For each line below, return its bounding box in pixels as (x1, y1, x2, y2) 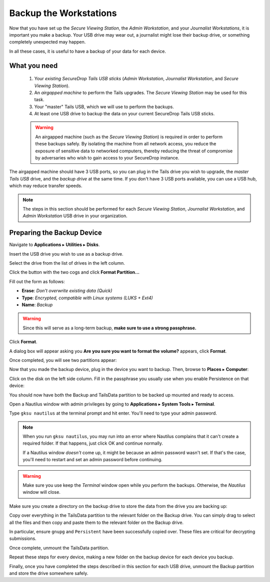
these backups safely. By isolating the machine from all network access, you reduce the (35, 141, 216, 147)
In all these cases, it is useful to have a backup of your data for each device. (9, 48, 166, 54)
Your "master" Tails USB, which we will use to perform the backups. (34, 103, 174, 110)
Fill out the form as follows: (9, 278, 65, 284)
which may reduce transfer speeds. (9, 183, 82, 189)
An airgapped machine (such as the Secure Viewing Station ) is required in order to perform (35, 133, 223, 140)
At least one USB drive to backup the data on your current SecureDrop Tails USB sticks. (34, 111, 215, 117)
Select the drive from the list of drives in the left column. (9, 260, 125, 266)
